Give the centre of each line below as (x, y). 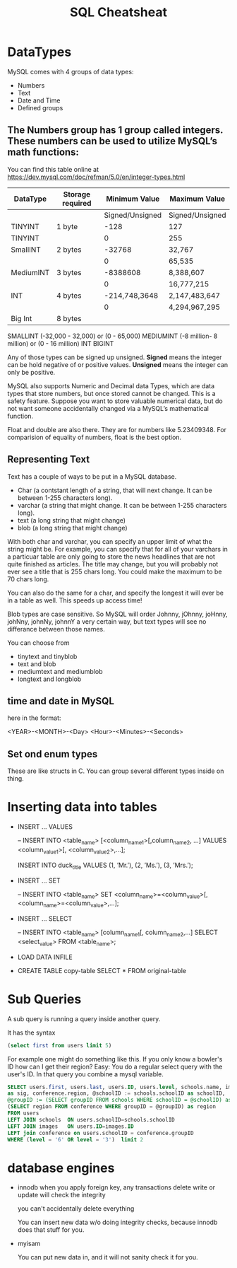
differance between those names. (56, 629)
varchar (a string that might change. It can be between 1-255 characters (122, 505)
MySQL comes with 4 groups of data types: (71, 71)
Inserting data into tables (82, 807)
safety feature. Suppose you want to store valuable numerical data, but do (115, 401)
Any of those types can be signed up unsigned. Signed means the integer (115, 357)
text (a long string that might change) (71, 520)
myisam (29, 1244)
